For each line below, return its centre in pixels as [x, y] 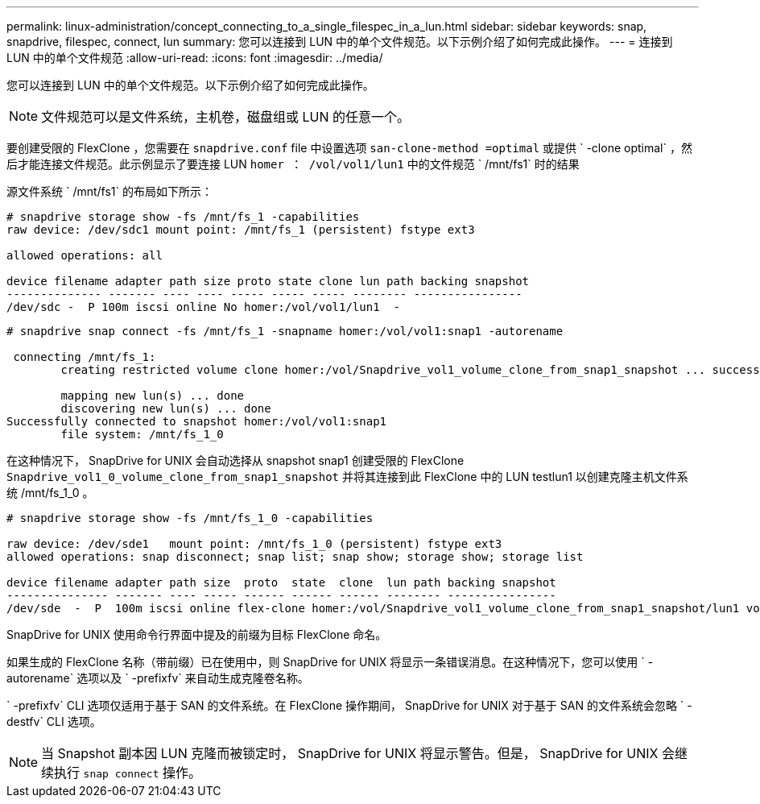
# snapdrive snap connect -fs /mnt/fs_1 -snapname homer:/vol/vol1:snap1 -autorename [285, 331]
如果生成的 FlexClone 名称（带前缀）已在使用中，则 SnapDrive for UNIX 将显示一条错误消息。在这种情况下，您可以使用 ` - [330, 662]
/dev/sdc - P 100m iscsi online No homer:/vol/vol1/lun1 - [203, 307]
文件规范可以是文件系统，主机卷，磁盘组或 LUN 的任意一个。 [226, 117]
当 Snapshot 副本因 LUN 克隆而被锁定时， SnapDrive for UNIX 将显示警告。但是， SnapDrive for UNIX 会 [358, 753]
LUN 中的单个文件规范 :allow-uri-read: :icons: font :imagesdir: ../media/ [195, 58]
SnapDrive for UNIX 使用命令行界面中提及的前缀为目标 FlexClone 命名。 [197, 634]
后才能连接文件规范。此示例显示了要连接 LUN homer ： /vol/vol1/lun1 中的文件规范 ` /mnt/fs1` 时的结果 [293, 164]
